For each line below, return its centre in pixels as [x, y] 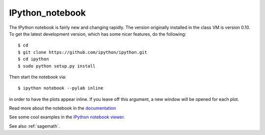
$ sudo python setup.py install [57, 66]
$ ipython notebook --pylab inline [61, 88]
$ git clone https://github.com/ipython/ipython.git [82, 52]
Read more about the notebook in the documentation [63, 108]
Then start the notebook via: [38, 77]
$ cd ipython [33, 59]
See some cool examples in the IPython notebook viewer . [67, 117]
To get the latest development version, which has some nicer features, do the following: [98, 34]
